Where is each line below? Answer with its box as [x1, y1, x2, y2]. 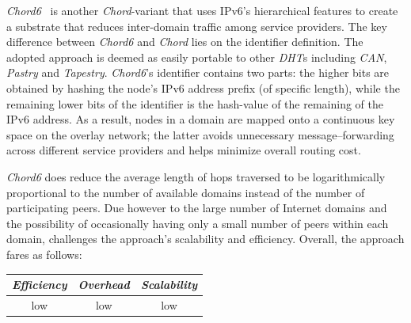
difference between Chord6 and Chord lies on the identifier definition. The [6, 33, 363, 50]
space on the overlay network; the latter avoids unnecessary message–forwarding [6, 126, 394, 142]
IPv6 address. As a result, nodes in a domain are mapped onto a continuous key [6, 111, 395, 127]
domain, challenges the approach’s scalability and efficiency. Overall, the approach [6, 230, 405, 247]
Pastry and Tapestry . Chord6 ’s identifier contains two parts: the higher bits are [6, 64, 390, 81]
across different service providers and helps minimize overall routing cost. [6, 142, 361, 158]
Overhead [78, 276, 130, 292]
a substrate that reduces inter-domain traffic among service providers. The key [6, 17, 387, 34]
